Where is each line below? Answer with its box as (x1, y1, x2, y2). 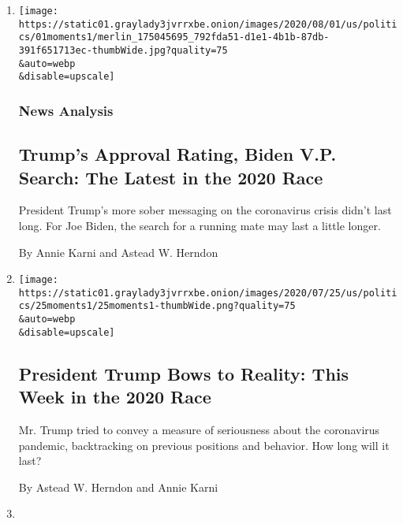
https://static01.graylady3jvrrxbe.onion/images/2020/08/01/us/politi (18, 18, 397, 30)
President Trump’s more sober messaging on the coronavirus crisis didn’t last (18, 202, 392, 218)
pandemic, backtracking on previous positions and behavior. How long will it (18, 437, 390, 453)
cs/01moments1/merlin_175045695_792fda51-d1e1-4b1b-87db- (18, 32, 330, 43)
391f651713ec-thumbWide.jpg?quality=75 (18, 44, 228, 56)
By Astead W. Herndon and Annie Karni (18, 478, 218, 495)
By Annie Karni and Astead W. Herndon (18, 243, 218, 260)
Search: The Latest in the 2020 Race (18, 165, 323, 189)
